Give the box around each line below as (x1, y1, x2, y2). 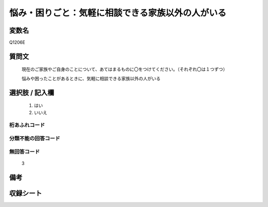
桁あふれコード (9, 122, 45, 129)
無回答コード (9, 148, 40, 155)
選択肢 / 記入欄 (9, 88, 55, 97)
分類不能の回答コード (9, 135, 61, 142)
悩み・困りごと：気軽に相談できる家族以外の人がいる (9, 7, 227, 18)
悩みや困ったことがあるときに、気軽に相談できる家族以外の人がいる (21, 75, 161, 81)
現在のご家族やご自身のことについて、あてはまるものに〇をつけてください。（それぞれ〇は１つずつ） (21, 66, 228, 72)
